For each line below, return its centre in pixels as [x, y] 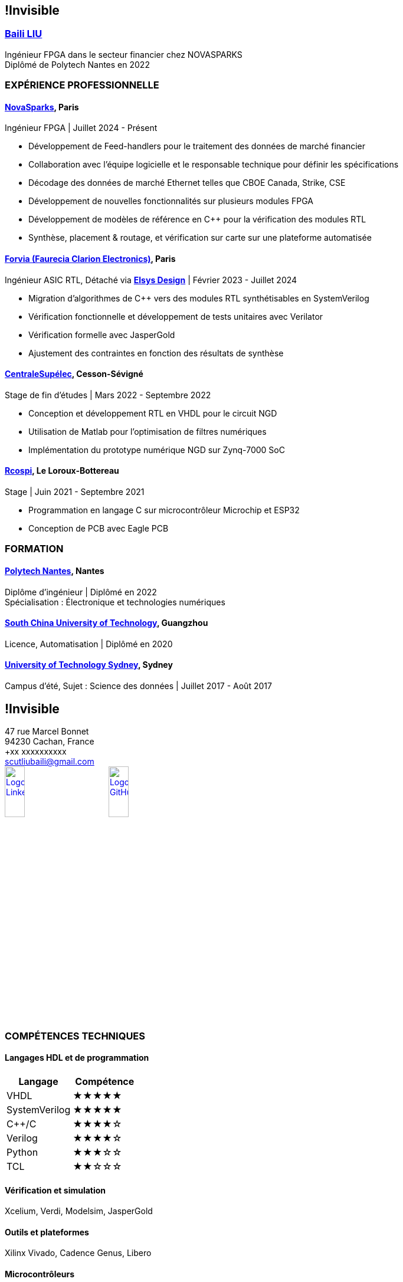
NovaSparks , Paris [42, 107]
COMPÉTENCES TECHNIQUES [75, 1036]
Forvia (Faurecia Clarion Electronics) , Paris [90, 259]
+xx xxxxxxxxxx [36, 751]
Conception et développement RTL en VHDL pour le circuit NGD [153, 413]
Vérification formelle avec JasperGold [102, 335]
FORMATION [34, 549]
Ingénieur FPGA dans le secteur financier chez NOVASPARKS [124, 54]
